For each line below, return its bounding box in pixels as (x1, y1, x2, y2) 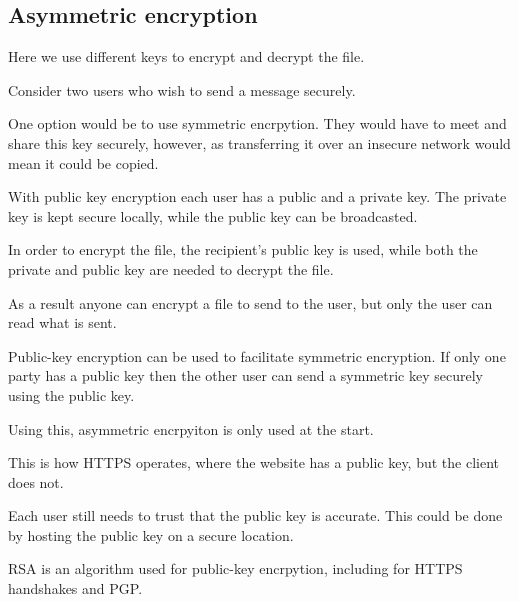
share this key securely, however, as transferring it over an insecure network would (8, 132, 511, 153)
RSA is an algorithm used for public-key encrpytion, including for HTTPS (8, 558, 463, 579)
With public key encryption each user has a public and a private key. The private (8, 186, 507, 207)
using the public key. (8, 384, 135, 405)
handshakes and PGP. (8, 578, 143, 599)
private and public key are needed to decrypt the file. (8, 258, 334, 279)
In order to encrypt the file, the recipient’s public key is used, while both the (8, 239, 478, 260)
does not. (8, 471, 64, 492)
